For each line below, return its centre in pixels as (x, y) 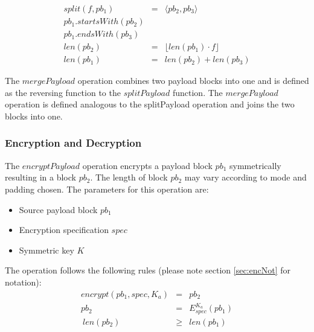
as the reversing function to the (63, 92)
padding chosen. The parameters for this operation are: (107, 189)
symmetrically (255, 165)
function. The (197, 92)
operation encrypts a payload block (147, 165)
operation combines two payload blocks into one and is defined (193, 81)
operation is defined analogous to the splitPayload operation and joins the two (150, 104)
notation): (23, 282)
